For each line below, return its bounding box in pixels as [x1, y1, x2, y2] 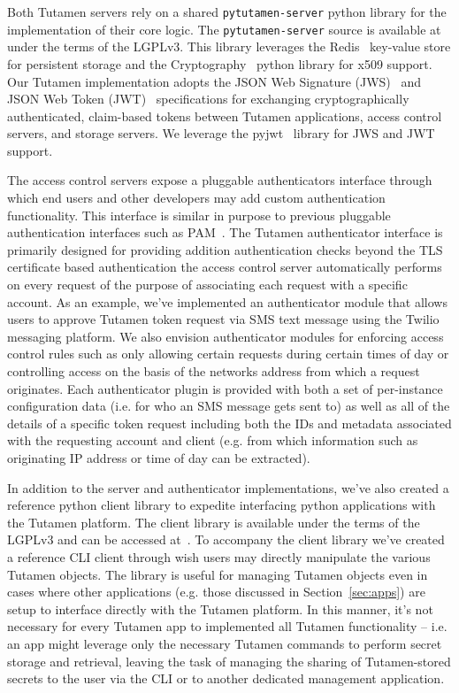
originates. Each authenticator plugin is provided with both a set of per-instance [7, 379, 443, 397]
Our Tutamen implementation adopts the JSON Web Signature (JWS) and [7, 72, 422, 90]
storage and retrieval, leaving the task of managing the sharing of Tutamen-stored [7, 651, 451, 670]
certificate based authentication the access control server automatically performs [7, 258, 442, 276]
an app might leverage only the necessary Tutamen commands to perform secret [7, 634, 442, 652]
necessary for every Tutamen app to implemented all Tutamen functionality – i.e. [7, 617, 448, 635]
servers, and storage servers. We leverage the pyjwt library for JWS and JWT [7, 124, 435, 142]
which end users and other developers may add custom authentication [7, 189, 386, 207]
